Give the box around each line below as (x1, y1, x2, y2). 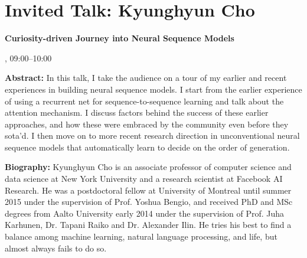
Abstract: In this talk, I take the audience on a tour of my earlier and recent (5, 71, 287, 84)
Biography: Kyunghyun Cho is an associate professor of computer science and (5, 161, 292, 173)
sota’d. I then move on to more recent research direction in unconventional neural (5, 129, 300, 142)
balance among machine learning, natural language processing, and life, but (5, 230, 277, 243)
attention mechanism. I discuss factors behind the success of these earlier (5, 106, 269, 119)
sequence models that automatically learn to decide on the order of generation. (5, 141, 290, 153)
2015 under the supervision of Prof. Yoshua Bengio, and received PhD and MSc (5, 195, 293, 208)
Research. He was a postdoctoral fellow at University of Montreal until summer (5, 184, 292, 196)
